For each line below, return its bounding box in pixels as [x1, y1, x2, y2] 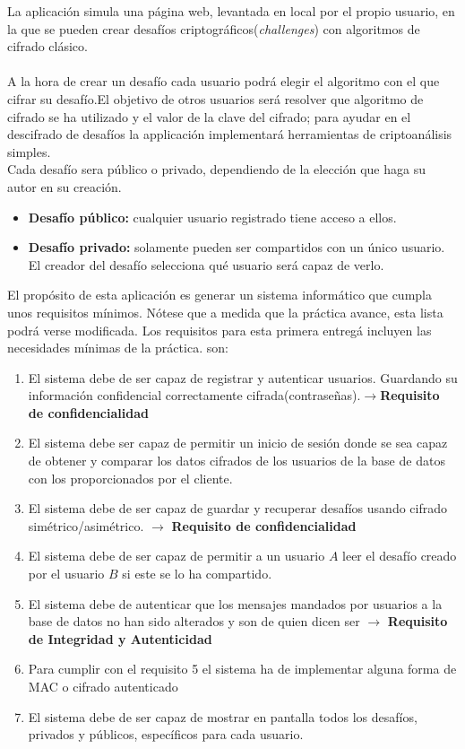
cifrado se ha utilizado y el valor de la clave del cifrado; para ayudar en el [7, 107, 411, 126]
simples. [7, 142, 51, 161]
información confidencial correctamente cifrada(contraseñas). [28, 386, 361, 405]
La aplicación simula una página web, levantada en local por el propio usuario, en [7, 2, 455, 20]
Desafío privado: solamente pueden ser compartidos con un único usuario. [28, 238, 445, 257]
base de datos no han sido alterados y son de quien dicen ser [28, 612, 360, 631]
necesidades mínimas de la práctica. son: [7, 338, 228, 357]
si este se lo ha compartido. [122, 564, 272, 583]
